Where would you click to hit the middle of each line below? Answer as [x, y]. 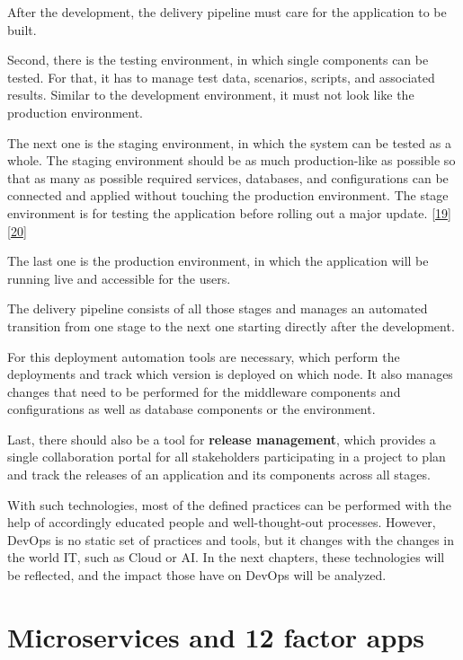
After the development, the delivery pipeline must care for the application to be [227, 12]
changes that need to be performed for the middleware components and [204, 391]
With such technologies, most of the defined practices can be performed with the [229, 504]
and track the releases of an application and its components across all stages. [219, 475]
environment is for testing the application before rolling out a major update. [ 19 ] [229, 212]
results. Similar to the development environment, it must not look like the [211, 95]
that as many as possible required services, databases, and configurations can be [228, 177]
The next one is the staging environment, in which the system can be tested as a [229, 142]
